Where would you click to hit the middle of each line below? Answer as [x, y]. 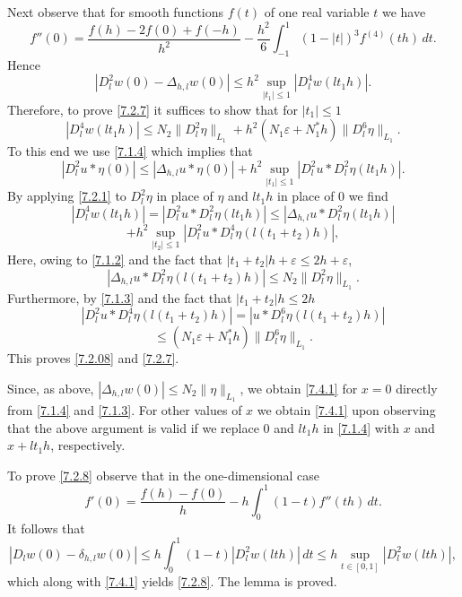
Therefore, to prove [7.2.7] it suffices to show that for [153, 109]
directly [417, 388]
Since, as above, [51, 388]
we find [368, 196]
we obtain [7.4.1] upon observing [346, 410]
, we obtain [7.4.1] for [299, 388]
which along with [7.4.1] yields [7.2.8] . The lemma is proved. [172, 581]
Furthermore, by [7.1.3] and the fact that [120, 297]
